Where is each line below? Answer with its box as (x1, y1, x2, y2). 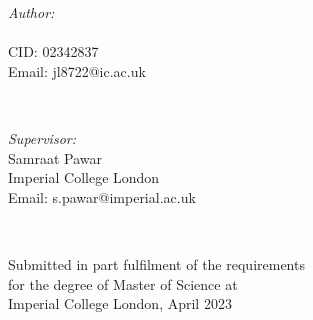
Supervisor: (8, 127, 76, 148)
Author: (8, 2, 55, 22)
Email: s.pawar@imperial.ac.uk (8, 186, 196, 207)
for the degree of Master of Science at (8, 273, 238, 294)
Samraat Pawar (8, 147, 102, 168)
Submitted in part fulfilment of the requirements (8, 253, 305, 274)
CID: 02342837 (8, 41, 99, 62)
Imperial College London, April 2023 (8, 293, 232, 314)
